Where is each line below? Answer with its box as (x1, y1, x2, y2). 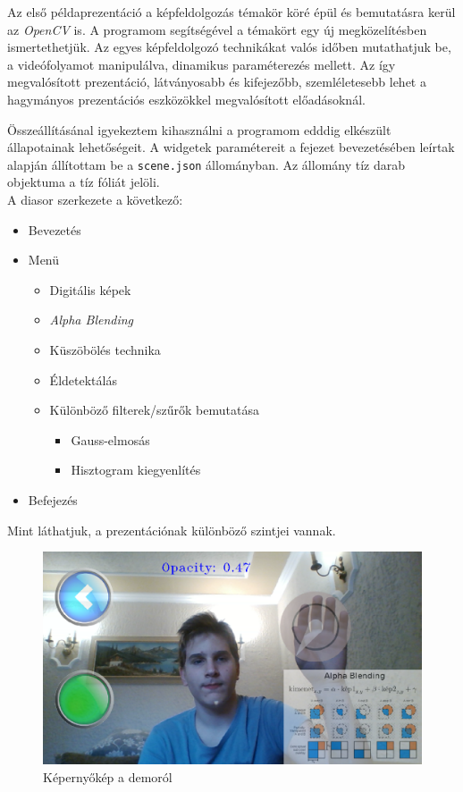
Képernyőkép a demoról (43, 767, 173, 786)
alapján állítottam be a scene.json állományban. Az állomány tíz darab (7, 155, 406, 173)
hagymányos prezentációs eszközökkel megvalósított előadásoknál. (7, 89, 366, 108)
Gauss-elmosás (71, 430, 150, 449)
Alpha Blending (49, 310, 134, 329)
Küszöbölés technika (49, 340, 161, 358)
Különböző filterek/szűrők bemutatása (49, 400, 259, 419)
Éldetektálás (49, 370, 117, 389)
